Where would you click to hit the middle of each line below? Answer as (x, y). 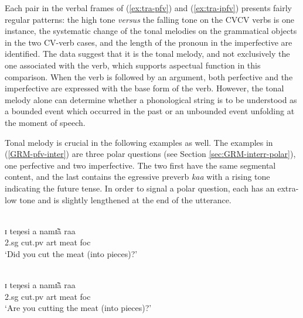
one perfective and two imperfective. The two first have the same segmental (140, 165)
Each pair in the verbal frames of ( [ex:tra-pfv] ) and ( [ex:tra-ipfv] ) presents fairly (149, 8)
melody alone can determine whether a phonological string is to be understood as (151, 99)
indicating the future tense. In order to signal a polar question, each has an (140, 188)
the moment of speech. (45, 122)
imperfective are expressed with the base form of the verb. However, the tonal (144, 88)
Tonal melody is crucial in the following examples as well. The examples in (139, 142)
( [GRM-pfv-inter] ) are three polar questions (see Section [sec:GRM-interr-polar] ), (150, 154)
